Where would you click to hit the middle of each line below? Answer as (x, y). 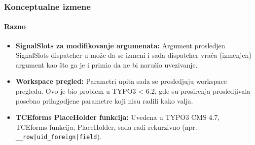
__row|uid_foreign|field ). (58, 136)
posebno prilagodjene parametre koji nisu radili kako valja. (104, 100)
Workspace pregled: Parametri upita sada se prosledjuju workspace (121, 81)
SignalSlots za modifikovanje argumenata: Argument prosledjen (120, 45)
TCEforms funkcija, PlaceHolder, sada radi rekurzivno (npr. (106, 127)
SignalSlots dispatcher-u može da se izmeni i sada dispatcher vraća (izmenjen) (133, 55)
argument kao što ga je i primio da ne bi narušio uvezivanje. (107, 64)
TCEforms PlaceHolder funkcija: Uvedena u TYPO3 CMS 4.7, (118, 117)
